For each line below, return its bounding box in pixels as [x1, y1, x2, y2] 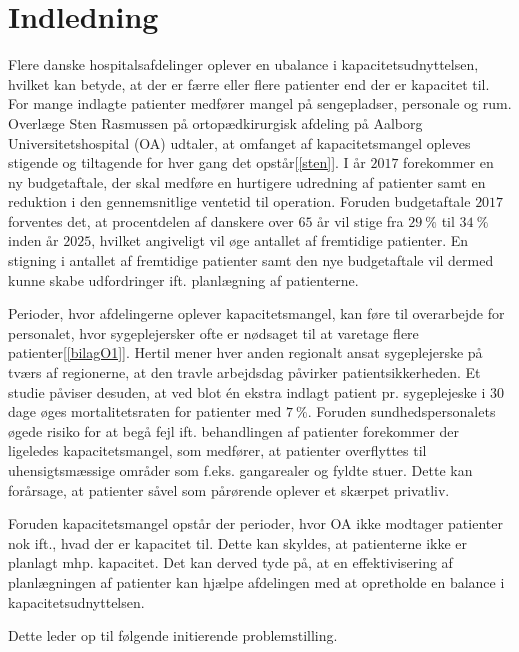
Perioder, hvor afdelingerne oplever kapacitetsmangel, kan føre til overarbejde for [8, 303, 505, 324]
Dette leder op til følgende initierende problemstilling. [8, 625, 338, 646]
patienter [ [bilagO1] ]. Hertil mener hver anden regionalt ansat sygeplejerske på [8, 342, 483, 363]
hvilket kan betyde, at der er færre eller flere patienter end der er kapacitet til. [8, 73, 490, 94]
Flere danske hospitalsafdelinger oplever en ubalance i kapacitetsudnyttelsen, [8, 54, 479, 75]
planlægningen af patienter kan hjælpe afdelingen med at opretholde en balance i [8, 571, 505, 592]
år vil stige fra [317, 210, 404, 231]
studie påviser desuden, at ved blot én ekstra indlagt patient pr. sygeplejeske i [8, 381, 486, 402]
